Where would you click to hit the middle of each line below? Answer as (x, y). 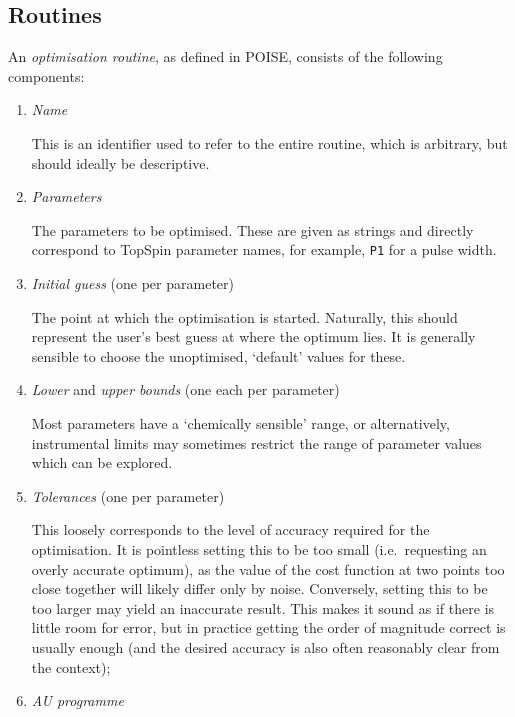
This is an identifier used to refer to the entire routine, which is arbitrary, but (269, 142)
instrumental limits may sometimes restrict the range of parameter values (256, 442)
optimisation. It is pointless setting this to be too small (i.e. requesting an (259, 548)
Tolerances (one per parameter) (128, 495)
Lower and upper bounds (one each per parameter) (185, 389)
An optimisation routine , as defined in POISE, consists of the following (225, 56)
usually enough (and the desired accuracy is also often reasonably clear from (265, 646)
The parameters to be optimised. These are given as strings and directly (252, 229)
